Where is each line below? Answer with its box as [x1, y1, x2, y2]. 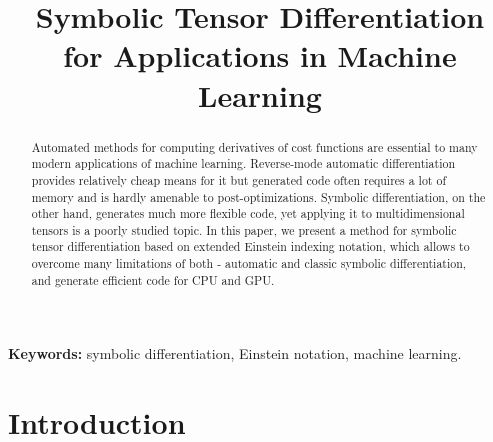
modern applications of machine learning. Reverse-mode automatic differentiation [31, 155, 456, 172]
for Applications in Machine [63, 35, 457, 76]
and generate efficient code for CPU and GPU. [31, 271, 275, 288]
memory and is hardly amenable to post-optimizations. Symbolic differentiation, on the [31, 188, 486, 205]
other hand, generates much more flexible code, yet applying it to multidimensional [31, 205, 465, 222]
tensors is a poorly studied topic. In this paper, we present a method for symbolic [31, 221, 457, 238]
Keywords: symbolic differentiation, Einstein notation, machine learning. [8, 343, 462, 364]
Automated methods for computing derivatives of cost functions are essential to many [31, 138, 478, 155]
